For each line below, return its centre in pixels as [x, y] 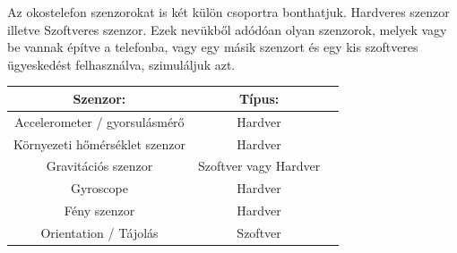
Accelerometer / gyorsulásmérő [99, 121]
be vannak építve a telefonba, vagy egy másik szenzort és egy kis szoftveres [213, 47]
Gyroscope [99, 188]
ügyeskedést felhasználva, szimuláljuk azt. [121, 64]
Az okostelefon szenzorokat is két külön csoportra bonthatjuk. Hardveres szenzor [228, 12]
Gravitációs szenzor [99, 166]
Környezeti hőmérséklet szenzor [99, 143]
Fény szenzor [99, 211]
